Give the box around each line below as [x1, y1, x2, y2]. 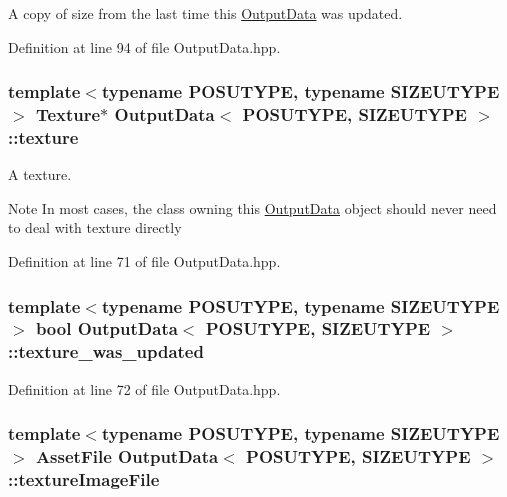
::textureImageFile [8, 467, 160, 492]
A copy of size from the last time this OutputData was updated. [8, 3, 403, 23]
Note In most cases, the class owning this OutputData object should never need [8, 197, 497, 218]
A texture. [8, 164, 72, 185]
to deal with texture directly [8, 217, 182, 238]
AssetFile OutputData [35, 444, 219, 469]
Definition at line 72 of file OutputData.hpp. [8, 378, 281, 399]
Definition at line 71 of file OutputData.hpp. [8, 251, 281, 272]
